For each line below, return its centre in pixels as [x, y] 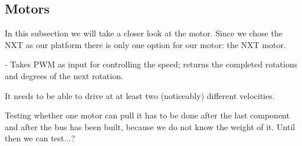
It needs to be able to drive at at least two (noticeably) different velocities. [140, 95]
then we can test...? [40, 138]
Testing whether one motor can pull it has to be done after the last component [147, 115]
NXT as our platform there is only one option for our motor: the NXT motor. [145, 44]
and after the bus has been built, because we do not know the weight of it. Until [150, 126]
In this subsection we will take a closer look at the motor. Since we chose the [144, 33]
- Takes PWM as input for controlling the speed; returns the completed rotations [151, 64]
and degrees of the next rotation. [64, 75]
